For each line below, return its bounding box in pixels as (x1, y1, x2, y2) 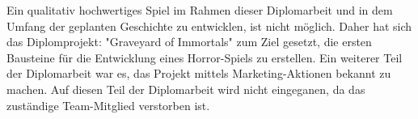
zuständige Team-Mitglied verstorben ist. (6, 96, 210, 113)
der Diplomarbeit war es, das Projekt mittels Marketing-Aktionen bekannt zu (6, 65, 391, 82)
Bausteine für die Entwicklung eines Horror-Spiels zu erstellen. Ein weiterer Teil (6, 49, 403, 66)
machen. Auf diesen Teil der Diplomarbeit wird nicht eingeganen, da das (6, 80, 365, 97)
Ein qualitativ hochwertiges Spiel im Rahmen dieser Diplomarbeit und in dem (6, 2, 393, 18)
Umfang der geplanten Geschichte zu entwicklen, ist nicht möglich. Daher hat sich (6, 17, 412, 34)
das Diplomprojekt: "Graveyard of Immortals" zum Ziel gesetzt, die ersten (6, 33, 372, 50)
